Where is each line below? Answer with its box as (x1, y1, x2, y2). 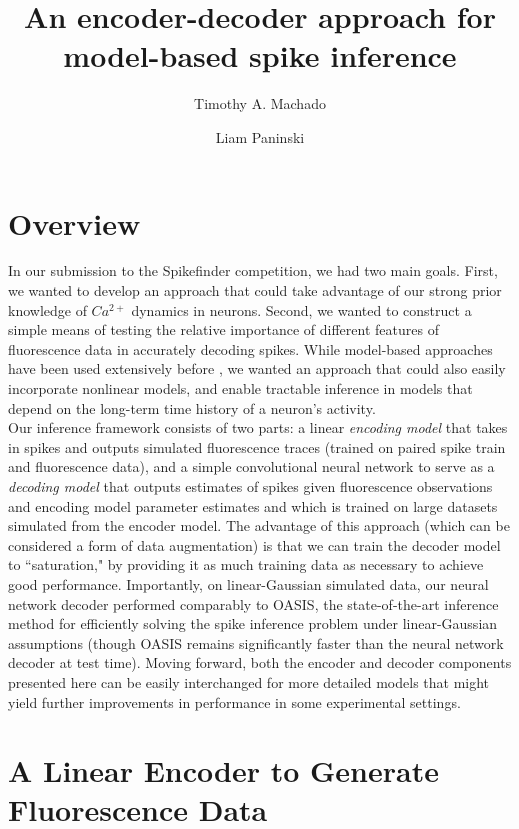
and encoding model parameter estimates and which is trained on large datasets (8, 495, 498, 516)
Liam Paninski (215, 126, 305, 147)
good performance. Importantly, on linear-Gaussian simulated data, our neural (8, 573, 489, 594)
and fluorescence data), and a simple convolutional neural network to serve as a (8, 456, 495, 477)
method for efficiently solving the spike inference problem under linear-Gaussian (8, 613, 498, 634)
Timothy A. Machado (194, 93, 326, 114)
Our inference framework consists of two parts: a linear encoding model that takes (8, 417, 508, 438)
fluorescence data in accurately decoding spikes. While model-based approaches (8, 338, 493, 359)
